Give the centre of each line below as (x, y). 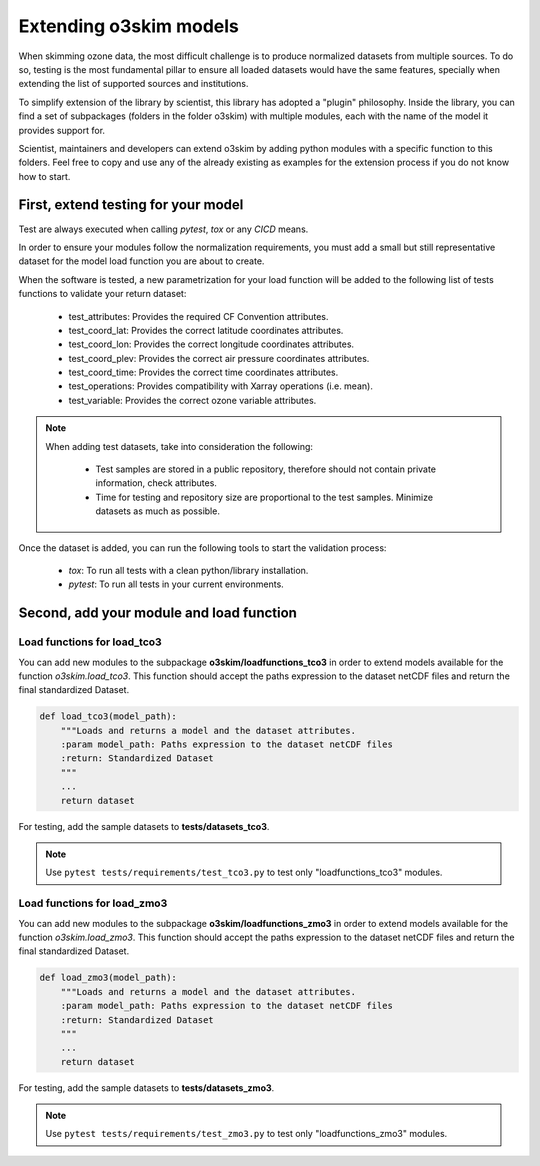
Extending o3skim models (128, 26)
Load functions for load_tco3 (90, 642)
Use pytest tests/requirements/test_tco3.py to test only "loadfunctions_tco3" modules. (244, 872)
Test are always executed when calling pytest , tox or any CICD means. (163, 229)
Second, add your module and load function (157, 613)
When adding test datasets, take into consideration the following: (179, 446)
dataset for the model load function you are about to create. (141, 261)
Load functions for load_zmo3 (93, 903)
